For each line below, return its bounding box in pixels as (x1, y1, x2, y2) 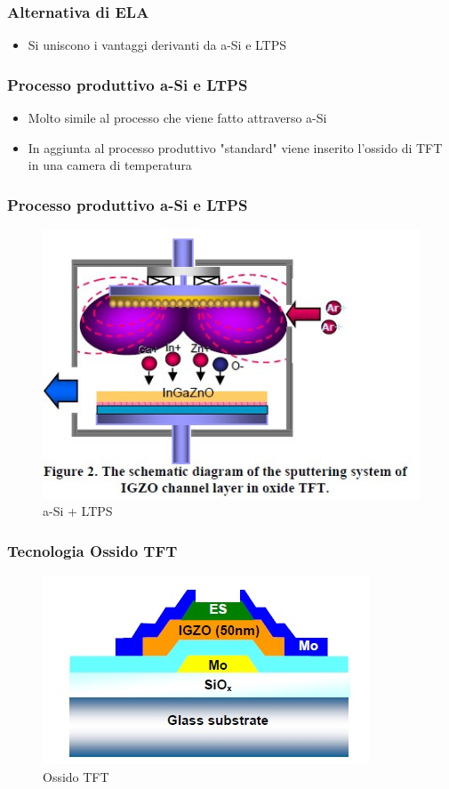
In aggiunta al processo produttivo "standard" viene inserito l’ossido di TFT (28, 138, 443, 157)
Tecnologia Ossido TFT (7, 539, 178, 561)
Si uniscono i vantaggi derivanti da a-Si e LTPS (28, 36, 287, 54)
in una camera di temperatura (28, 156, 192, 174)
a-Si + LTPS (43, 502, 113, 520)
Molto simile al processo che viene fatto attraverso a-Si (28, 109, 327, 127)
